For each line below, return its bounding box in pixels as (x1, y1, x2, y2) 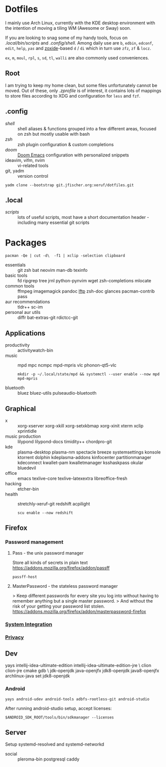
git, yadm (5, 167, 25, 174)
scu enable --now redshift (17, 510, 73, 515)
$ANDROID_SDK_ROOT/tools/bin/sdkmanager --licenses (5, 715, 114, 720)
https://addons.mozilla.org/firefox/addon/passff (12, 564, 110, 570)
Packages (5, 237, 47, 248)
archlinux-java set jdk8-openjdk (5, 673, 70, 679)
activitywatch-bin (17, 348, 54, 354)
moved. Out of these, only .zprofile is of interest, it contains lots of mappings (5, 88, 162, 94)
